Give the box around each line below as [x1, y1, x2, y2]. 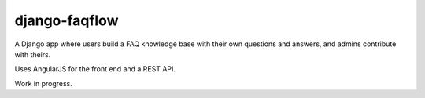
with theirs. [14, 49, 51, 59]
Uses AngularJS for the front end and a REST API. [14, 64, 176, 74]
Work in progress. [14, 78, 72, 88]
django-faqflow [14, 12, 119, 29]
